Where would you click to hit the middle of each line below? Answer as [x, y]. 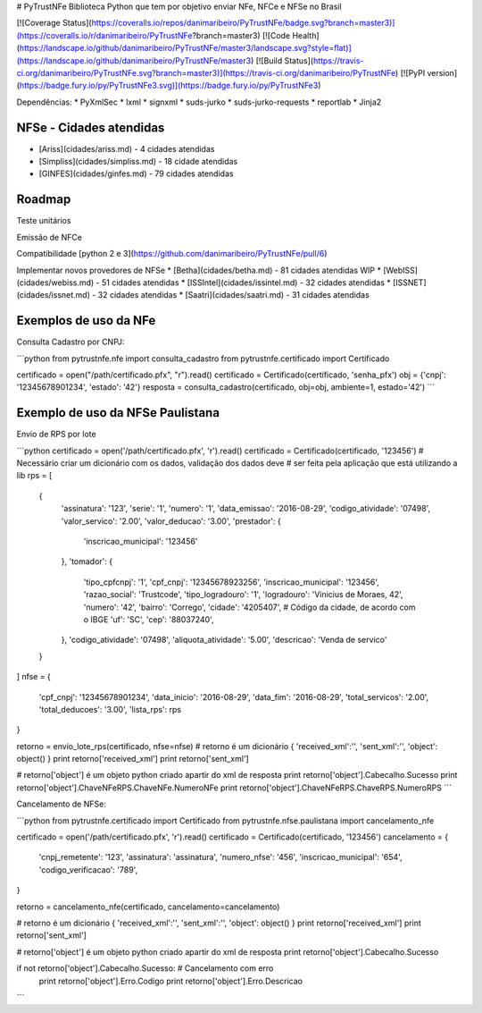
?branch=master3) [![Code [241, 35]
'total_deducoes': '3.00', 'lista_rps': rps [110, 709]
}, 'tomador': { [87, 561]
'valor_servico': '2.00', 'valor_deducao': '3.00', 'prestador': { [171, 521]
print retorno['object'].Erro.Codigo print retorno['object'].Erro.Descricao [171, 981]
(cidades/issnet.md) [54, 295]
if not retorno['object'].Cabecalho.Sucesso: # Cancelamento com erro [145, 968]
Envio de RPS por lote [57, 435]
